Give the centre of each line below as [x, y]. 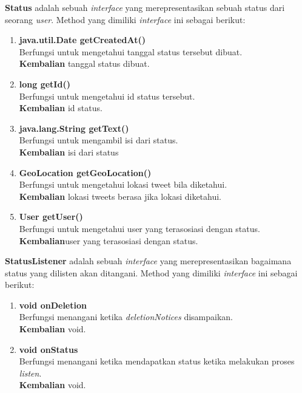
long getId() [45, 84]
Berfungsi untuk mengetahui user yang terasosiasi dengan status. [139, 228]
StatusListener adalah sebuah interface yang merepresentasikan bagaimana [148, 261]
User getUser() [51, 217]
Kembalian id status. [61, 108]
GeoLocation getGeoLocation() [85, 172]
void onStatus [49, 349]
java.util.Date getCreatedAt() [82, 40]
